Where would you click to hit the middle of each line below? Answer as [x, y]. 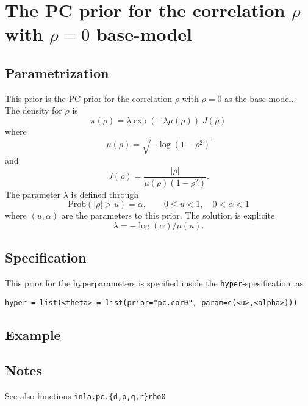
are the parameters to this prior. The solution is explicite [168, 215]
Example [33, 334]
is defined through [105, 194]
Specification [46, 257]
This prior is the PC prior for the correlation [89, 98]
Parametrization [57, 72]
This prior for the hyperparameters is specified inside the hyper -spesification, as [154, 282]
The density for [34, 110]
